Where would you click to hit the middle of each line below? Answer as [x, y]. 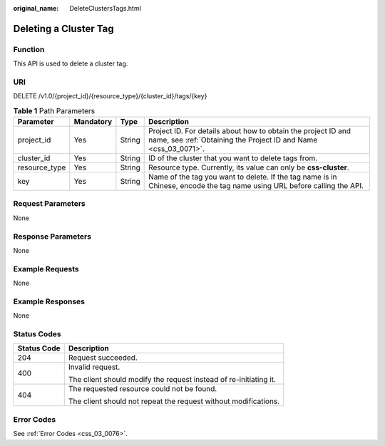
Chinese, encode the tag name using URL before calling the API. [256, 186]
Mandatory [93, 122]
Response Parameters [52, 237]
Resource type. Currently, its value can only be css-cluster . [249, 167]
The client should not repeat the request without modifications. [174, 401]
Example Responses [49, 301]
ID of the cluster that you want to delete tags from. [233, 158]
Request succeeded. [103, 358]
